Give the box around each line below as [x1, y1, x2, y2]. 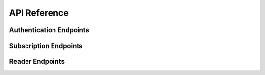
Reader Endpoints [9, 57, 65, 66]
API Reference [9, 7, 69, 18]
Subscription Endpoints [9, 42, 83, 50]
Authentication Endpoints [9, 26, 89, 34]
